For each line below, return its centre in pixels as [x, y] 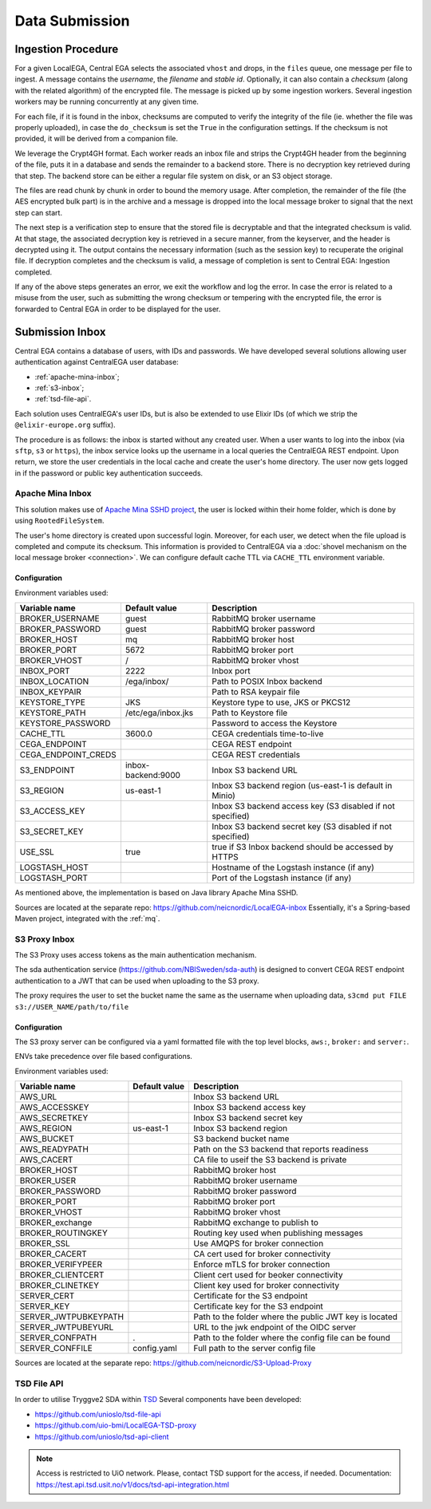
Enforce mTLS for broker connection [262, 1265]
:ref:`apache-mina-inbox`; [77, 377]
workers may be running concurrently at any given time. [107, 102]
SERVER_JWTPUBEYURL [67, 1327]
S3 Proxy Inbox [45, 939]
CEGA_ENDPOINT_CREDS [68, 755]
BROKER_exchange [56, 1223]
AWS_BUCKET [47, 1139]
